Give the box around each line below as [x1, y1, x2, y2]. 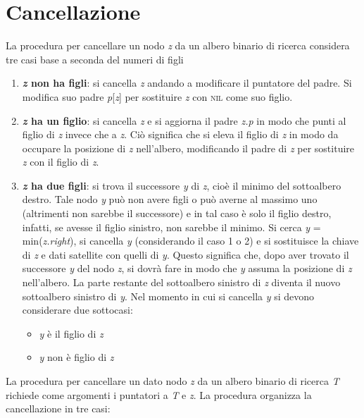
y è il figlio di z [39, 326, 103, 340]
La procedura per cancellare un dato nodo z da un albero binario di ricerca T [6, 374, 339, 388]
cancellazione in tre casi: [6, 401, 111, 416]
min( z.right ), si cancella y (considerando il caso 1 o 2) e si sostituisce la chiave [22, 233, 359, 248]
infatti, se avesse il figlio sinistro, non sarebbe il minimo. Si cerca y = [22, 219, 321, 234]
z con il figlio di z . [22, 154, 99, 169]
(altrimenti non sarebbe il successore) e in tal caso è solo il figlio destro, [22, 206, 332, 221]
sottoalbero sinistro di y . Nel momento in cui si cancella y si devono [22, 288, 315, 303]
